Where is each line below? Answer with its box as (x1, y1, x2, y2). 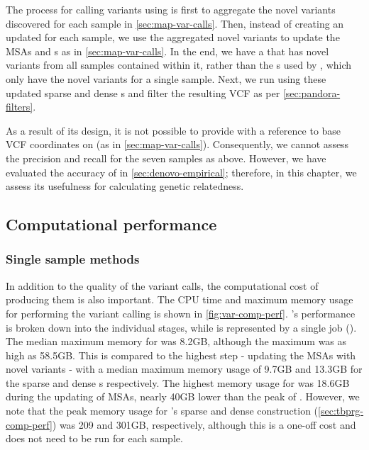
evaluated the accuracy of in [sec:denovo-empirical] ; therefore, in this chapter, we (6, 164, 357, 179)
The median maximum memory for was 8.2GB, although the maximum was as (6, 334, 347, 349)
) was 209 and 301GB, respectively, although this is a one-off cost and (52, 417, 356, 432)
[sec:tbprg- (318, 403, 363, 418)
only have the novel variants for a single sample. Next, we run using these (6, 71, 326, 86)
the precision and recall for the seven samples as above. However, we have (6, 150, 326, 165)
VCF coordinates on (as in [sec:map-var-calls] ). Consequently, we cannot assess (6, 137, 349, 152)
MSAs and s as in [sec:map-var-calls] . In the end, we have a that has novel (6, 43, 329, 58)
